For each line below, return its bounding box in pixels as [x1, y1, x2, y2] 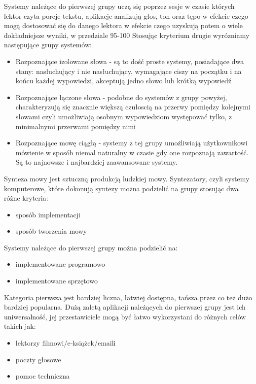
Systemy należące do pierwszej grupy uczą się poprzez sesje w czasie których [4, 1, 235, 11]
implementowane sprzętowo [15, 276, 98, 286]
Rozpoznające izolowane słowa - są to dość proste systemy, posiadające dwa [15, 56, 244, 66]
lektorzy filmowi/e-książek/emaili [15, 338, 116, 348]
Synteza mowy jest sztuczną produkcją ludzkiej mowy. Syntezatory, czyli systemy [4, 173, 250, 183]
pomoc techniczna [15, 371, 70, 381]
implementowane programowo [15, 259, 105, 269]
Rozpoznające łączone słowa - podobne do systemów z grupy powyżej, [15, 92, 227, 102]
